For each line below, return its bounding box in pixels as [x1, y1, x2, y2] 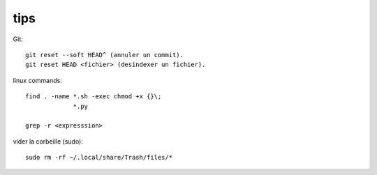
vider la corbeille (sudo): [13, 137, 84, 146]
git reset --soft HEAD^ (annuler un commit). [25, 51, 184, 59]
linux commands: [13, 76, 62, 84]
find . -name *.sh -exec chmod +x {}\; [25, 93, 162, 100]
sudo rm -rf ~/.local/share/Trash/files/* [25, 153, 173, 162]
